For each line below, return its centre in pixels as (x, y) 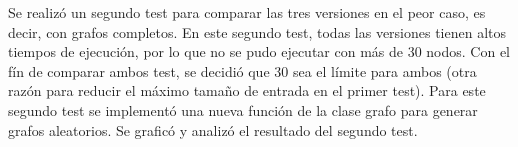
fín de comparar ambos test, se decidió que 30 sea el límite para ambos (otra (242, 70)
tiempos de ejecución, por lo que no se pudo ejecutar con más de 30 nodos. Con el (259, 51)
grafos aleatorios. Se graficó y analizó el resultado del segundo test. (213, 129)
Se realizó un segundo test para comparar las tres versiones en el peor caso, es (247, 12)
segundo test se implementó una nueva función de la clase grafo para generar (243, 109)
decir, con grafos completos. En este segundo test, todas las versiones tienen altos (257, 31)
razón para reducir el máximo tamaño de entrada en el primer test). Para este (247, 90)
